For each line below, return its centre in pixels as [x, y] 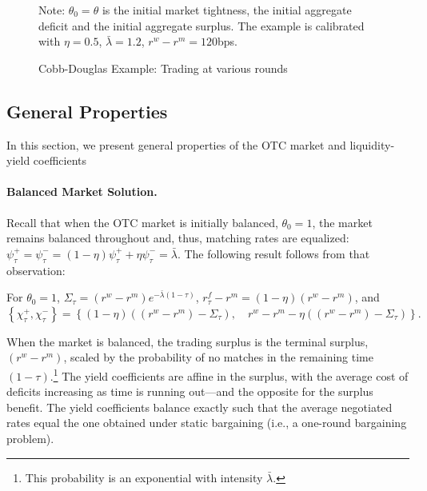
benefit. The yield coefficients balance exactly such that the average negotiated [200, 407]
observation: [36, 270]
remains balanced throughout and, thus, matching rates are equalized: [178, 238]
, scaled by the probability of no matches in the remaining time [218, 357]
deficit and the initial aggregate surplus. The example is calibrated [202, 25]
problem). [30, 438]
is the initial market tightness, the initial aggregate [227, 10]
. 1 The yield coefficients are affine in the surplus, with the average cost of [229, 374]
